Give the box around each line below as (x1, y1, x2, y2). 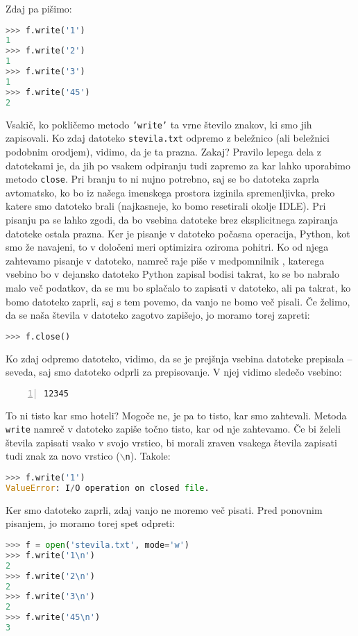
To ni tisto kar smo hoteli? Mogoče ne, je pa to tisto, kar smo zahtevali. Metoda (6, 408, 347, 422)
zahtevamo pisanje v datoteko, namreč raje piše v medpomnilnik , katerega (6, 253, 325, 267)
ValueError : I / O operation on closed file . (6, 483, 210, 493)
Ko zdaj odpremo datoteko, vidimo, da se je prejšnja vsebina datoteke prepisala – (6, 351, 352, 365)
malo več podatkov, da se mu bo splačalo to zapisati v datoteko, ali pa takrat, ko (6, 280, 351, 294)
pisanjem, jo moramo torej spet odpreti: (6, 516, 176, 530)
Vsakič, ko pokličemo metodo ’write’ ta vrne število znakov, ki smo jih (6, 117, 312, 131)
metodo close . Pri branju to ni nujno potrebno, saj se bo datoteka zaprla (6, 171, 320, 186)
